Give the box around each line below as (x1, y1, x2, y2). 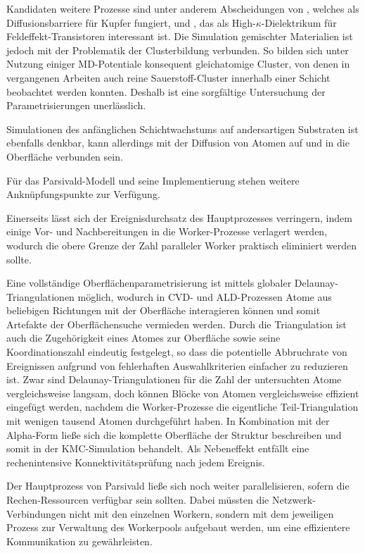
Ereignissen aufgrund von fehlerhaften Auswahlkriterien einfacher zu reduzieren (6, 358, 348, 373)
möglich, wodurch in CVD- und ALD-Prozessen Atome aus (77, 289, 332, 304)
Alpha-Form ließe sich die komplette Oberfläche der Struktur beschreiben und (6, 427, 342, 442)
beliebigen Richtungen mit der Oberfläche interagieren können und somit (6, 303, 321, 318)
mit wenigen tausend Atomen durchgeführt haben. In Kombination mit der (6, 414, 330, 428)
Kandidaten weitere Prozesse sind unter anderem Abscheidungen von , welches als (6, 1, 359, 15)
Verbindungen (6, 506, 66, 521)
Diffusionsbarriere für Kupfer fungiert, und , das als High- (6, 15, 256, 30)
